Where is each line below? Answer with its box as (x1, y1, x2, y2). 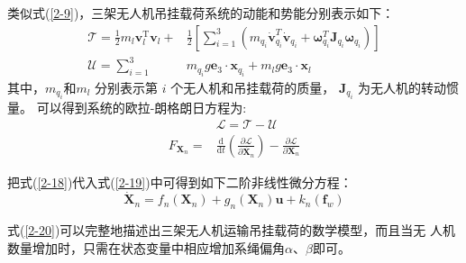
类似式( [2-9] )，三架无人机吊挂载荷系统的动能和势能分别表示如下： (7, 4, 395, 22)
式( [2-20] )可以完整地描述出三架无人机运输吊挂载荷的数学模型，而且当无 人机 (7, 221, 456, 240)
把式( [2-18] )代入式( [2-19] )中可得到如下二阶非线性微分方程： (7, 172, 352, 191)
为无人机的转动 (358, 77, 447, 96)
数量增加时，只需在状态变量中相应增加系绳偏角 (7, 238, 285, 257)
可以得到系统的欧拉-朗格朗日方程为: (36, 97, 247, 116)
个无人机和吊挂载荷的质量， (170, 77, 335, 96)
